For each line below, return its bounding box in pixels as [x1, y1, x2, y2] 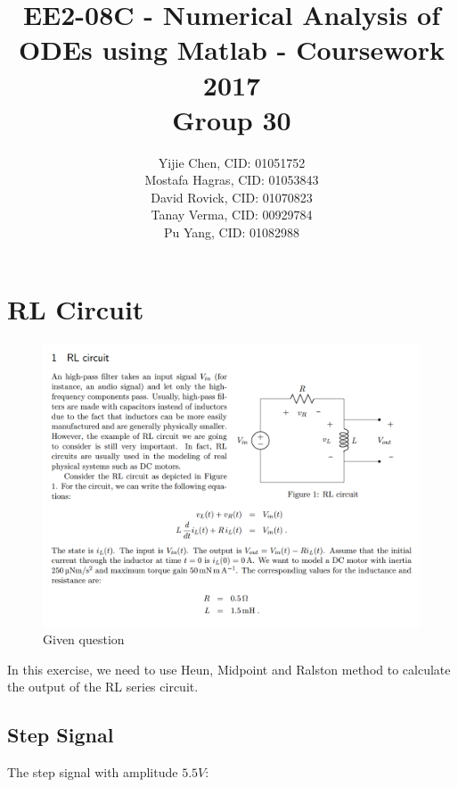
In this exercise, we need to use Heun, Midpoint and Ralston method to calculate [7, 659, 451, 678]
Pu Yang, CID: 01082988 [163, 223, 300, 242]
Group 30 [172, 101, 291, 137]
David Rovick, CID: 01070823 [151, 187, 313, 206]
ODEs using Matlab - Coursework [19, 31, 445, 68]
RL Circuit [7, 290, 144, 327]
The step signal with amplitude [7, 763, 178, 782]
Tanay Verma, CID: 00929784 [151, 205, 313, 224]
